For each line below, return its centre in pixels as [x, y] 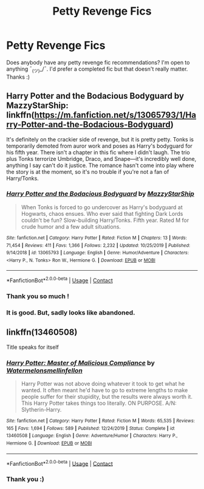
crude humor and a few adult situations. [71, 226]
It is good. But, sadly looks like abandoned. [71, 312]
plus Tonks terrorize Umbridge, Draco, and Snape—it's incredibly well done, [101, 159]
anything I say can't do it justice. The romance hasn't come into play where [100, 165]
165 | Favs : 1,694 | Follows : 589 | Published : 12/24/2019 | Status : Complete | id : [91, 428]
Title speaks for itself [32, 347]
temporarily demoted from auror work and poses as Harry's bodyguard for [100, 146]
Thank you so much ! [38, 296]
